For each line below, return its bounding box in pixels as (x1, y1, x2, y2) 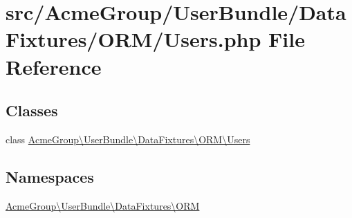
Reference (6, 52, 102, 80)
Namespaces (6, 165, 94, 187)
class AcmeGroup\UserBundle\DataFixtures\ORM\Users (6, 131, 250, 146)
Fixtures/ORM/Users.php (6, 25, 261, 53)
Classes (6, 100, 58, 121)
